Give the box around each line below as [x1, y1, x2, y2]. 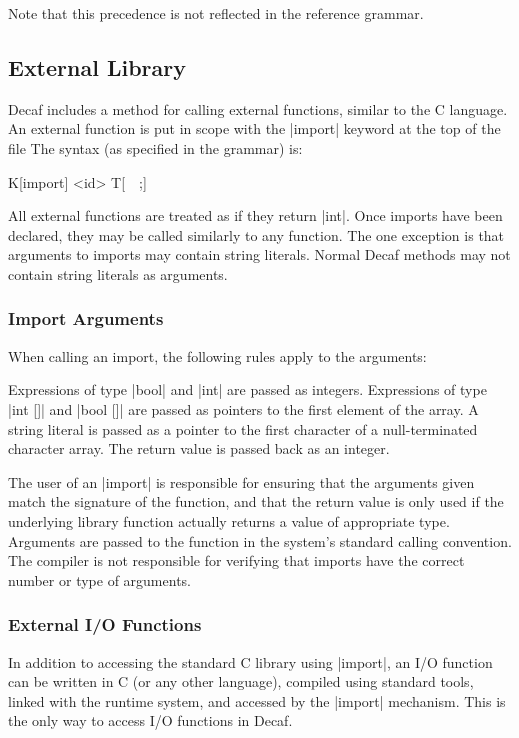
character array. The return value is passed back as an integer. [8, 438, 390, 459]
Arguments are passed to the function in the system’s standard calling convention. [8, 530, 512, 551]
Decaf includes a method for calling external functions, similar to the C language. [8, 98, 508, 119]
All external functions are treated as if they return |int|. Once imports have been [8, 205, 503, 226]
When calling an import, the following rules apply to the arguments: [8, 345, 427, 366]
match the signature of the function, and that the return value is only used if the [8, 491, 504, 512]
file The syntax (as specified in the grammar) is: [8, 137, 303, 158]
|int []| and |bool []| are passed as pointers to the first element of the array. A [8, 398, 479, 419]
